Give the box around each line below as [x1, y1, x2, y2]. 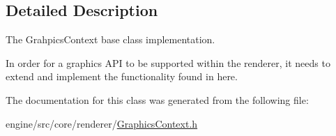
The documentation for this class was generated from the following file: [6, 92, 309, 107]
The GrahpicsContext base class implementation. [6, 32, 215, 47]
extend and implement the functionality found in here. [6, 69, 238, 84]
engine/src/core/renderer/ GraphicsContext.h [6, 116, 198, 130]
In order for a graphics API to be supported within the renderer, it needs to [6, 55, 330, 70]
